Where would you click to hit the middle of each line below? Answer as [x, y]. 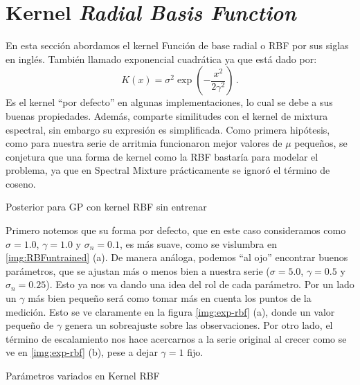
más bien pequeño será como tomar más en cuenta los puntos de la [170, 298]
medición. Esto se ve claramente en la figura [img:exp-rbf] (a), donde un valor [170, 311]
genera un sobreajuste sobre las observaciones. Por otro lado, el [199, 325]
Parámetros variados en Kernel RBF [83, 375]
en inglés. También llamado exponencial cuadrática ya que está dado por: [161, 59]
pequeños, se [321, 143]
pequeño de [30, 325]
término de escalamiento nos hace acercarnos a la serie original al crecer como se [176, 338]
